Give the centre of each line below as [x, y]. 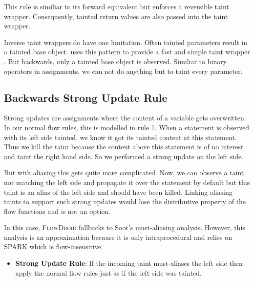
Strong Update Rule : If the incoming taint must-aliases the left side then [129, 263]
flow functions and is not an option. [57, 211]
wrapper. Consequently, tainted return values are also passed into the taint [116, 16]
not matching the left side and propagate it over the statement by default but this [127, 182]
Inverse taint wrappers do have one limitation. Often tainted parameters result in [126, 42]
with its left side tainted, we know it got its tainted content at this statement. [120, 137]
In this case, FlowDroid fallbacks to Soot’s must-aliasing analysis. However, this [125, 227]
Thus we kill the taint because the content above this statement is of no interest [124, 147]
